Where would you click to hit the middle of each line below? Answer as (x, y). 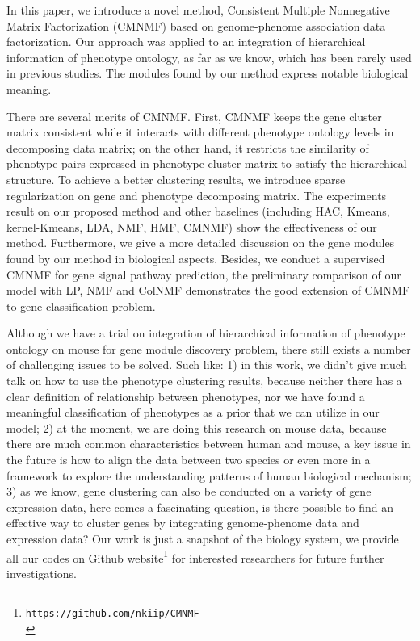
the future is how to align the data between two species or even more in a (189, 460)
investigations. (42, 573)
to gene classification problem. (81, 306)
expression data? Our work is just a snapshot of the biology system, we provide (203, 538)
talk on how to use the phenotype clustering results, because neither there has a (204, 381)
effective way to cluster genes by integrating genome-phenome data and (183, 523)
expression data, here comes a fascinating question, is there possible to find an (200, 507)
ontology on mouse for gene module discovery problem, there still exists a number (209, 348)
